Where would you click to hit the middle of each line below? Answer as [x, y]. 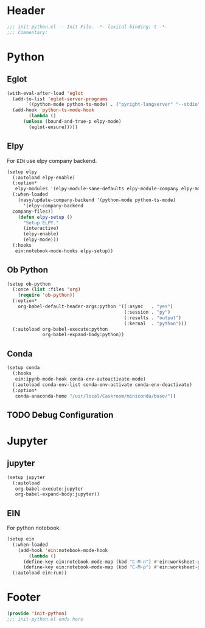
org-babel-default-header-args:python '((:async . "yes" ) [96, 307]
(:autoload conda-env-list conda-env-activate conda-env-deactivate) [102, 385]
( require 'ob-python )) [47, 295]
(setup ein [21, 539]
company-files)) [33, 211]
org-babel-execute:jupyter [49, 489]
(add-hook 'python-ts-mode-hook [54, 110]
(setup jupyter [26, 477]
